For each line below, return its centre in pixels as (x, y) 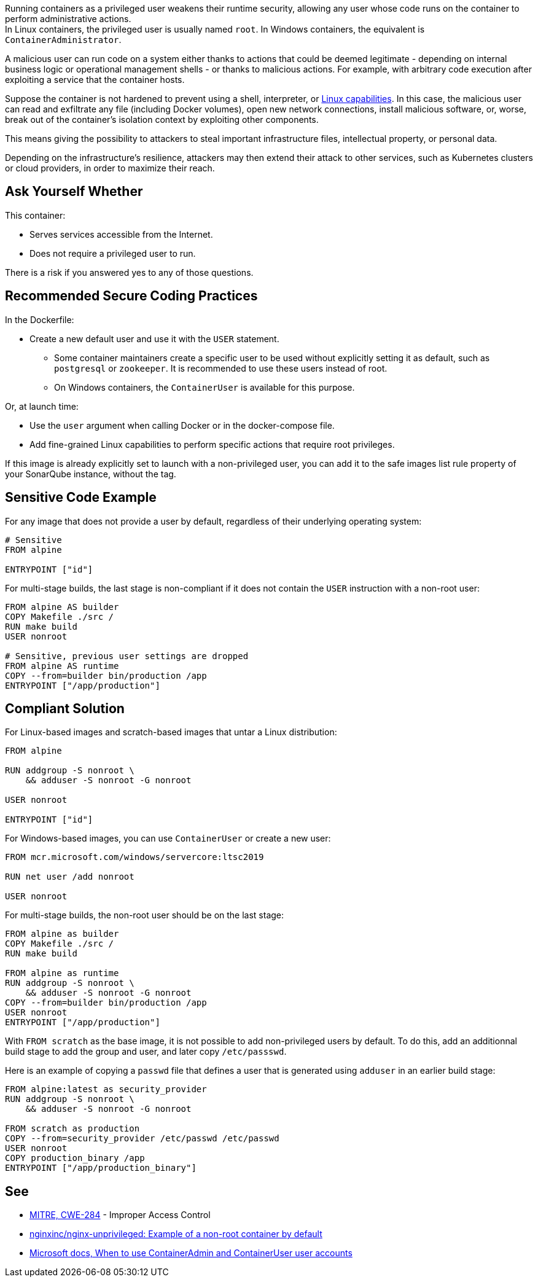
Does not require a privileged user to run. (113, 253)
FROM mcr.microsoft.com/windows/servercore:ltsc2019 (134, 857)
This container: (35, 215)
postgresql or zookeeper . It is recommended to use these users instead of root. (221, 368)
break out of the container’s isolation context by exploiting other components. (162, 119)
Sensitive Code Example (81, 498)
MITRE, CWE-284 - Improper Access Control (120, 1215)
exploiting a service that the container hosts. (95, 80)
